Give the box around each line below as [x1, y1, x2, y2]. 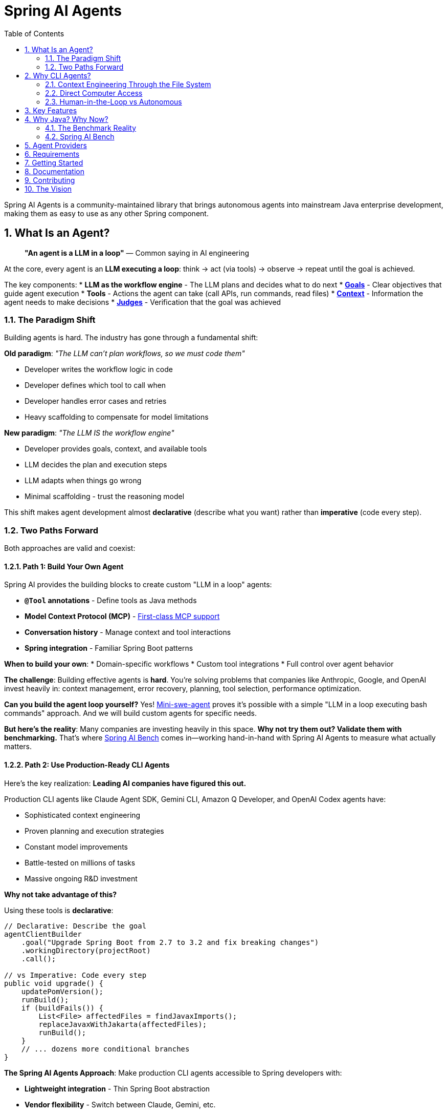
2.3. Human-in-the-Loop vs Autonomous [45, 97, 182, 106]
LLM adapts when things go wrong [25, 476, 142, 485]
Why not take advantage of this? [4, 890, 117, 899]
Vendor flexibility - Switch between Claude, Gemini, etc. [25, 1100, 216, 1109]
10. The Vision [25, 184, 72, 193]
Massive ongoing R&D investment [25, 874, 138, 883]
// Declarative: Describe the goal [4, 921, 147, 930]
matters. [4, 742, 32, 751]
